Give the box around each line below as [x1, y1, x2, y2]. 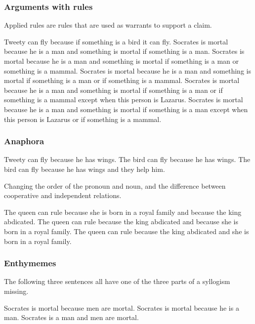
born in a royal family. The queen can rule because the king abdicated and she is [4, 226, 249, 236]
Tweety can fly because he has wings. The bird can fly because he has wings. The [4, 154, 251, 164]
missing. [4, 285, 29, 296]
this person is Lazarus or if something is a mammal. [4, 114, 162, 124]
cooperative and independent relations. [4, 190, 122, 201]
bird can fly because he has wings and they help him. [4, 163, 165, 174]
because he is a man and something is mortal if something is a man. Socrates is [4, 46, 245, 56]
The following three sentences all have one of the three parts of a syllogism [4, 276, 230, 286]
